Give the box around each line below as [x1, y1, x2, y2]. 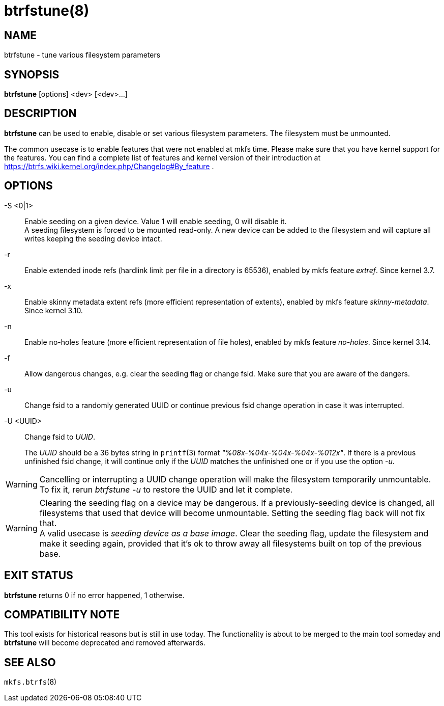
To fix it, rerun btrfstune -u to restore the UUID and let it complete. [39, 484, 293, 495]
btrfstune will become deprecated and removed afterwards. [4, 638, 205, 647]
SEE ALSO [4, 656, 56, 669]
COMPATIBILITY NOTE [4, 608, 120, 621]
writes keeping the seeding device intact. [24, 234, 162, 243]
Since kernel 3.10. [24, 306, 83, 315]
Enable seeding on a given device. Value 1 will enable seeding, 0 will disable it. [24, 216, 287, 226]
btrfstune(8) [4, 2, 90, 19]
